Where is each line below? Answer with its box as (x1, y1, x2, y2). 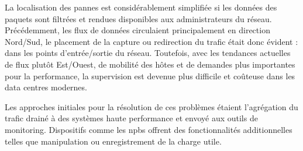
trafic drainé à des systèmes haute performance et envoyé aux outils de (5, 112, 258, 124)
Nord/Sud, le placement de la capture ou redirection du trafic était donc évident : (5, 35, 298, 47)
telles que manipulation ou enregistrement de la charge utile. (5, 135, 222, 147)
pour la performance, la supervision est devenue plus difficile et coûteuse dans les (5, 69, 295, 82)
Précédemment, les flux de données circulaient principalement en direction (5, 24, 270, 36)
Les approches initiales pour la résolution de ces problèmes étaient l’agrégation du (5, 100, 298, 113)
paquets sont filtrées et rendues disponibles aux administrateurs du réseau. (5, 12, 272, 24)
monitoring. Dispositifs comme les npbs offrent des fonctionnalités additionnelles (5, 123, 292, 135)
